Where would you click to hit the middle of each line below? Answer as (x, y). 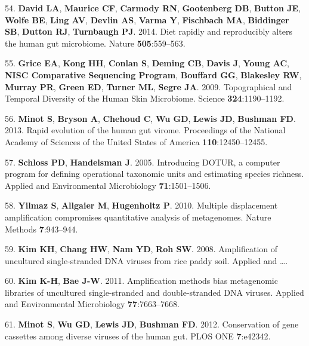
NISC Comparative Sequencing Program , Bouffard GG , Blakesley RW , (153, 74)
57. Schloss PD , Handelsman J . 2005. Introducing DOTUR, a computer (143, 162)
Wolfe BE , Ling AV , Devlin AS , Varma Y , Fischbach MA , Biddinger (147, 19)
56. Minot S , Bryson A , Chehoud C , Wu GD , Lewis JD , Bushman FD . (150, 118)
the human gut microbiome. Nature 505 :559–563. (95, 43)
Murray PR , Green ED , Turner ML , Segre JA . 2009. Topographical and (149, 86)
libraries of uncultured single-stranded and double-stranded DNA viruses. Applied (154, 292)
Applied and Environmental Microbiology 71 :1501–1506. (108, 185)
